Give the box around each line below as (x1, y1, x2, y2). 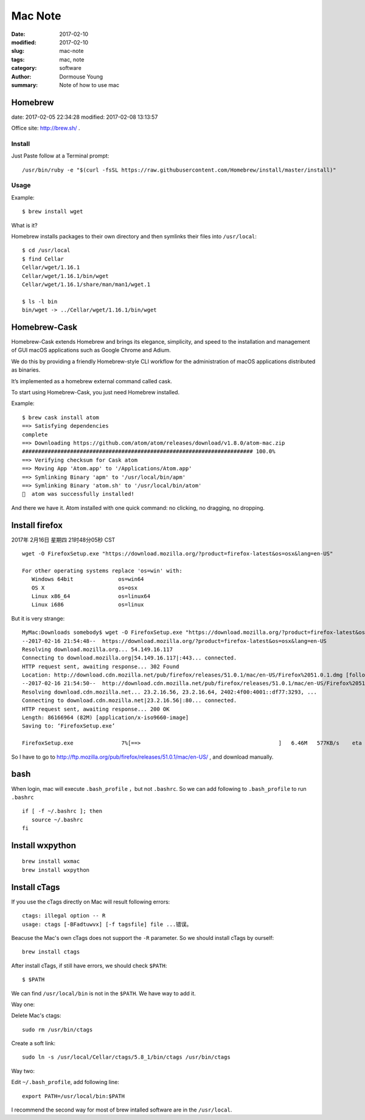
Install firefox (11, 520, 63, 530)
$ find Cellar (22, 256, 64, 262)
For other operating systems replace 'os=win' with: (22, 567, 182, 574)
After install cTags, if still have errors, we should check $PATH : (11, 962, 167, 969)
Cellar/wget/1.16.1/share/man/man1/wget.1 (22, 280, 151, 288)
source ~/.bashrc (31, 816, 83, 823)
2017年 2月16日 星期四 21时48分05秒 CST (11, 536, 116, 543)
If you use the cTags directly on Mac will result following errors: (11, 898, 170, 905)
